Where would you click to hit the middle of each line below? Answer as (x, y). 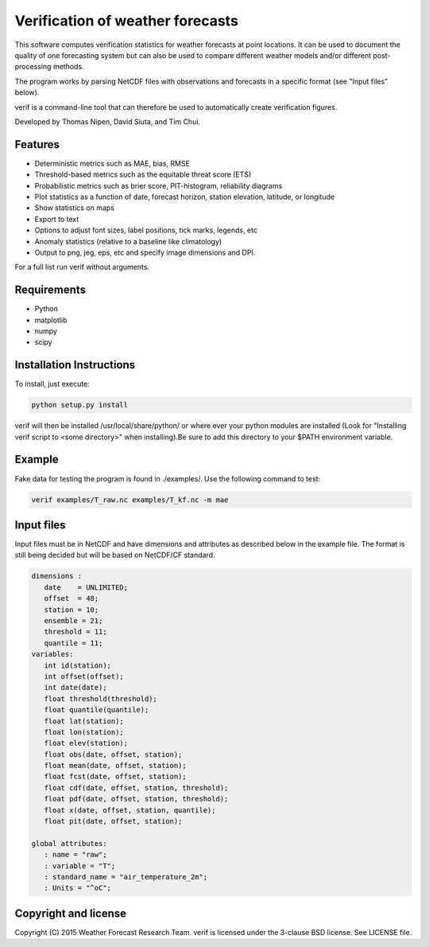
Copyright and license (71, 913)
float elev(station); (86, 743)
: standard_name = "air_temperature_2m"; (126, 877)
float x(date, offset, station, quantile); (130, 810)
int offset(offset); (84, 676)
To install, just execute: (52, 384)
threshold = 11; (75, 632)
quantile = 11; (73, 643)
